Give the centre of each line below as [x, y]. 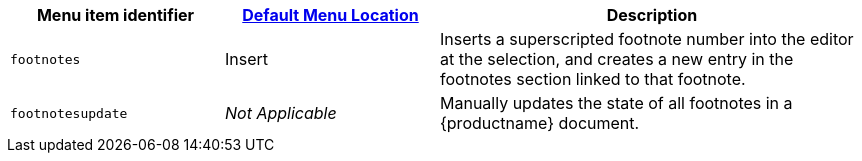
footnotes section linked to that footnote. [593, 79]
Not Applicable [281, 113]
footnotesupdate [69, 113]
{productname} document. [540, 123]
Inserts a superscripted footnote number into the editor [647, 39]
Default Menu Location [330, 15]
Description [652, 15]
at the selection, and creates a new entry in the [617, 59]
